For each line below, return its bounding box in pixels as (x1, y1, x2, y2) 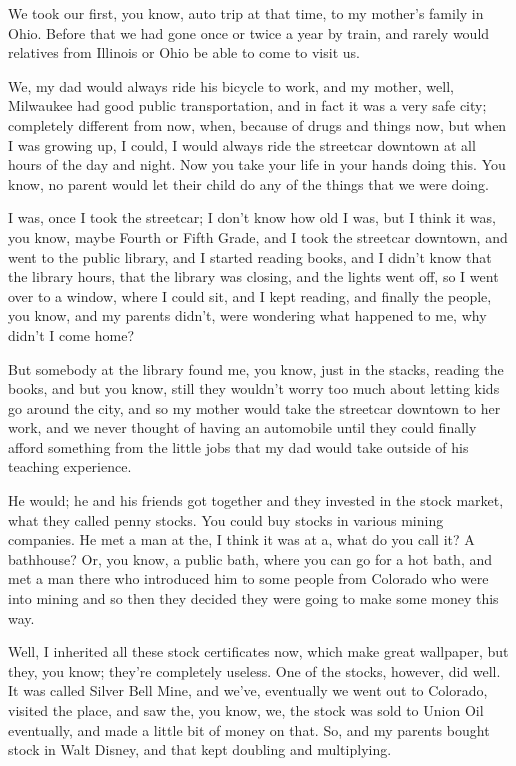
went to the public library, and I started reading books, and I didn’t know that (8, 246, 492, 267)
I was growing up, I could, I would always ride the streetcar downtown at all (8, 134, 476, 155)
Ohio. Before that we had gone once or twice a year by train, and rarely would (8, 22, 490, 43)
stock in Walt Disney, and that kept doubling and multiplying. (8, 739, 392, 760)
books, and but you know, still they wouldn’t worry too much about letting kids (8, 378, 500, 399)
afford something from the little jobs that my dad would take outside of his (8, 436, 469, 457)
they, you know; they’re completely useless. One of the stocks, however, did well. (8, 660, 501, 681)
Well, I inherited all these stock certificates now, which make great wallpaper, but (8, 641, 509, 662)
